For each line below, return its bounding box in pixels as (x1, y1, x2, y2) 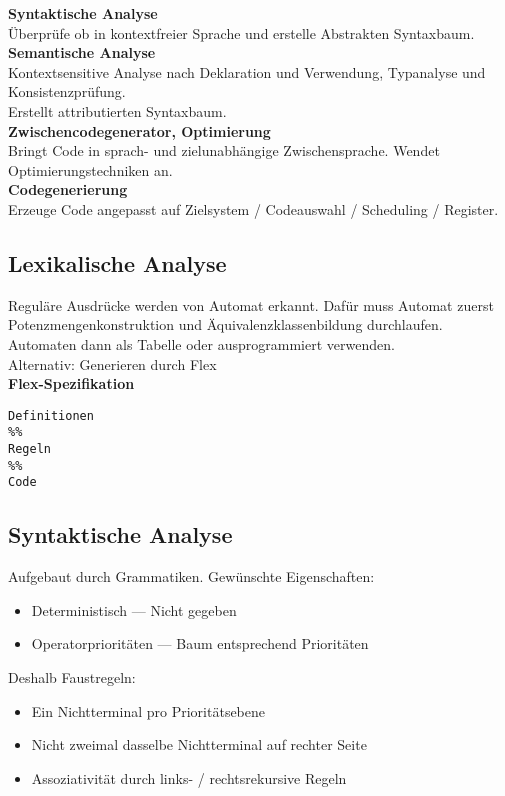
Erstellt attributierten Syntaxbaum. (8, 100, 227, 121)
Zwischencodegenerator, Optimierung (8, 120, 271, 141)
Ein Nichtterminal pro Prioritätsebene (31, 700, 266, 721)
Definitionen (8, 408, 94, 423)
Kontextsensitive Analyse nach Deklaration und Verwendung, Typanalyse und (8, 61, 486, 82)
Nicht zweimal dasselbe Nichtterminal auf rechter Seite (31, 734, 367, 755)
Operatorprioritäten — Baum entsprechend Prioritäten (31, 633, 369, 654)
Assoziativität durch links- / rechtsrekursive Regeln (31, 767, 347, 788)
